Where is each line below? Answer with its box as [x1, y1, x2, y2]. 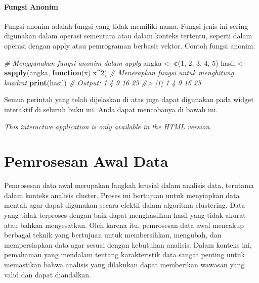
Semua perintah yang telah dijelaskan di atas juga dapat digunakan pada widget [4, 94, 254, 105]
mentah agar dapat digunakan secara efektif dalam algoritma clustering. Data [4, 200, 245, 210]
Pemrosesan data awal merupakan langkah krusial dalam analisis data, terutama [4, 180, 254, 191]
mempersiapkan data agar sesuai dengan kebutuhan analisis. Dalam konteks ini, [4, 239, 252, 250]
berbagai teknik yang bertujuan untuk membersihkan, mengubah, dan [4, 229, 222, 240]
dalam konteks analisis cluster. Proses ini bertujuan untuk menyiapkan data [4, 190, 240, 200]
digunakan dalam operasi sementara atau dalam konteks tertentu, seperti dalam [4, 30, 252, 41]
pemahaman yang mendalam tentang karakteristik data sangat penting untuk [4, 249, 245, 260]
